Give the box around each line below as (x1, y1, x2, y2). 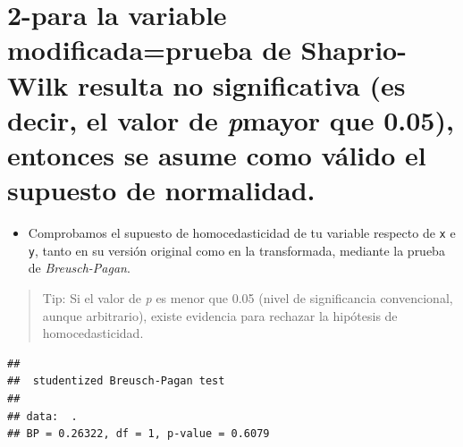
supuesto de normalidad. (7, 172, 316, 208)
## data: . (7, 409, 78, 423)
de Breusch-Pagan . (28, 258, 130, 277)
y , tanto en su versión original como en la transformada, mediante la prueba (28, 240, 445, 259)
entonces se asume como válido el (7, 136, 426, 173)
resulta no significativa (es (77, 66, 406, 103)
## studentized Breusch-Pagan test (7, 375, 225, 388)
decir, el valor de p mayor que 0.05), (7, 101, 454, 139)
